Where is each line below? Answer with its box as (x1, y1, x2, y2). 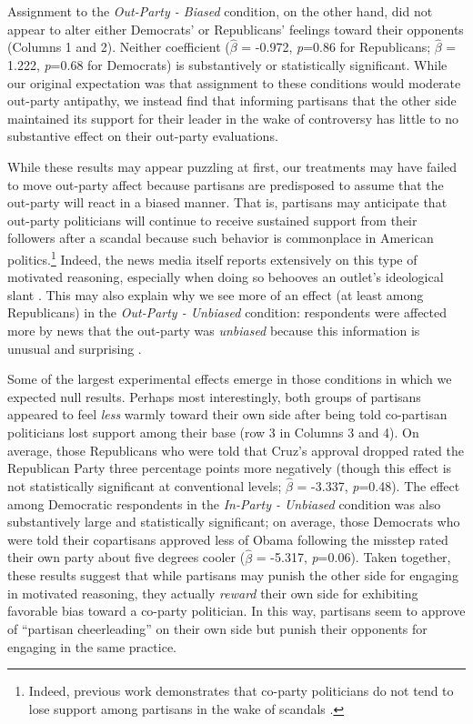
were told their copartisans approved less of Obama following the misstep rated (7, 529, 448, 548)
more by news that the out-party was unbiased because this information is (7, 320, 420, 339)
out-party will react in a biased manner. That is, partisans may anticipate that (7, 193, 448, 212)
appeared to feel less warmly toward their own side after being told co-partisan (7, 405, 448, 424)
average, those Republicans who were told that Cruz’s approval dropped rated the (7, 440, 464, 459)
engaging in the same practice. (7, 637, 176, 656)
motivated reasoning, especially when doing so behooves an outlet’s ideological (7, 267, 444, 287)
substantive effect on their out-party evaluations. (7, 126, 278, 146)
